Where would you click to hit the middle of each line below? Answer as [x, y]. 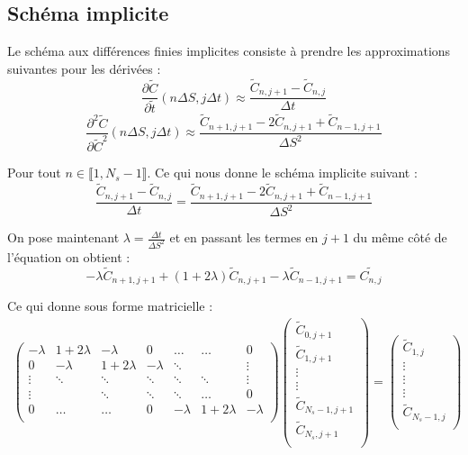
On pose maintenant [63, 237]
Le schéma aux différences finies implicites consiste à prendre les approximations [229, 51]
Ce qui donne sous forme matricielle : [110, 306]
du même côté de [400, 237]
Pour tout [34, 173]
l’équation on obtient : [69, 256]
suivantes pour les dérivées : [84, 68]
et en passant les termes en [244, 237]
